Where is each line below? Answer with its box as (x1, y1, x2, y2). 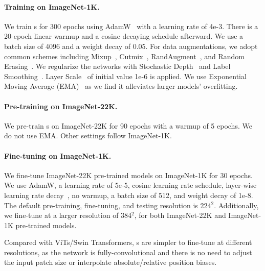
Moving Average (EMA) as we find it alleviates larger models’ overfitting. (4, 81, 238, 91)
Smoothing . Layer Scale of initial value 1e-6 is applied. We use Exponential (4, 70, 247, 81)
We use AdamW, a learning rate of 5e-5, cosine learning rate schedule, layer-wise (4, 180, 257, 190)
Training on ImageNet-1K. (4, 1, 100, 12)
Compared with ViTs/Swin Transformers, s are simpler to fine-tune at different (4, 237, 252, 248)
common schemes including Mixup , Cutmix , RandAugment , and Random (4, 51, 245, 61)
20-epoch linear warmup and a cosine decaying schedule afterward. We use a (4, 31, 244, 41)
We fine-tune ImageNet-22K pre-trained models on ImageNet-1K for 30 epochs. (4, 169, 253, 180)
